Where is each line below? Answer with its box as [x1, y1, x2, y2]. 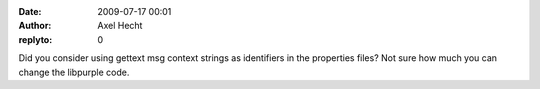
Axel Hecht [97, 20, 143, 32]
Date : [18, 6, 42, 17]
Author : [18, 20, 52, 32]
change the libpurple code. [18, 66, 130, 78]
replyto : [18, 33, 53, 45]
